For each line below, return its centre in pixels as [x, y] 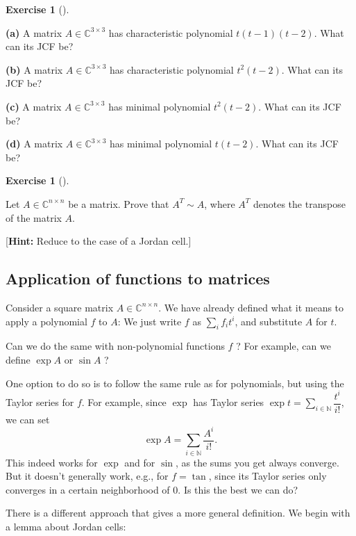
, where [220, 203]
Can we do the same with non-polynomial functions [115, 346]
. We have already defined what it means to [251, 307]
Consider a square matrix [60, 307]
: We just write [150, 321]
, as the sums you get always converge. [257, 462]
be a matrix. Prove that [119, 203]
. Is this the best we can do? [238, 489]
